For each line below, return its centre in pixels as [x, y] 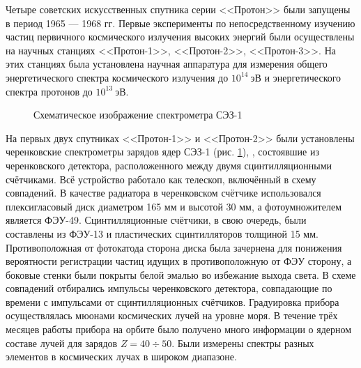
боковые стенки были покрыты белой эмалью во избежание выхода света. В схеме [181, 274]
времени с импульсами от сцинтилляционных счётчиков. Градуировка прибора [172, 301]
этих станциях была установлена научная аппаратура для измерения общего [167, 64]
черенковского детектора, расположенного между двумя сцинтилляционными [169, 165]
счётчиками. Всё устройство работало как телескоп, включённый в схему [161, 179]
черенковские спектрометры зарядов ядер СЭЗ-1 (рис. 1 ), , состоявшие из [162, 152]
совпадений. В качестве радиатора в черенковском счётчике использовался [163, 193]
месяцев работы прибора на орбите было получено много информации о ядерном [179, 329]
